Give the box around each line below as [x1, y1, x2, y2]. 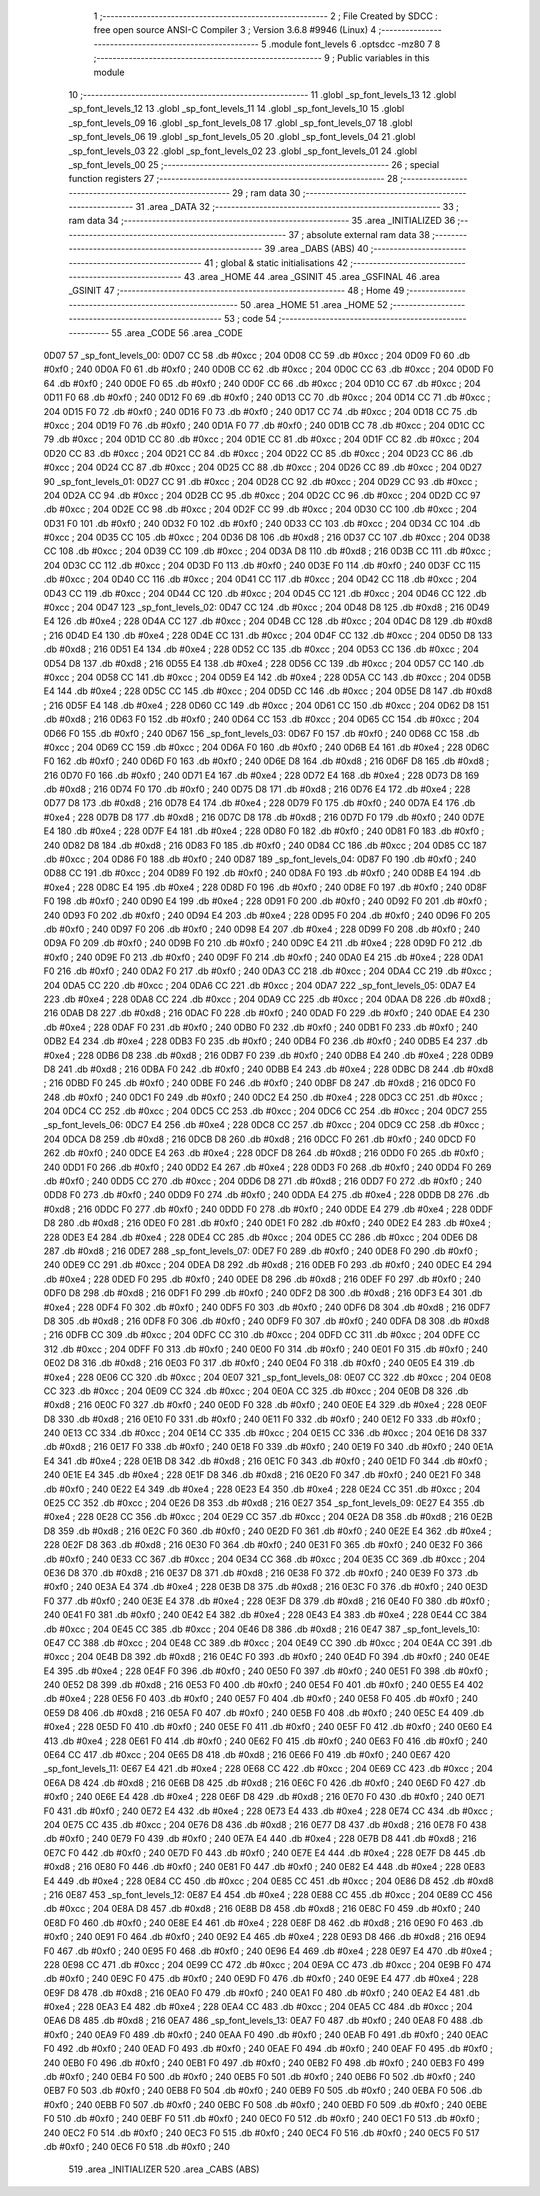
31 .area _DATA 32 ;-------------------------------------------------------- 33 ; [135, 201, 460, 213]
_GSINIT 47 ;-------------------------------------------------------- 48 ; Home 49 [68, 285, 405, 297]
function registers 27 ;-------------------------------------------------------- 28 [68, 173, 399, 185]
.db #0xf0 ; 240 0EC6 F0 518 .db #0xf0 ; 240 [43, 2140, 230, 2152]
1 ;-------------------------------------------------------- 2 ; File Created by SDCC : [93, 10, 439, 22]
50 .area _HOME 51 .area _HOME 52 [240, 298, 389, 310]
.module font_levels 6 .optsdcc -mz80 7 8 [268, 38, 441, 50]
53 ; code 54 [223, 313, 277, 325]
